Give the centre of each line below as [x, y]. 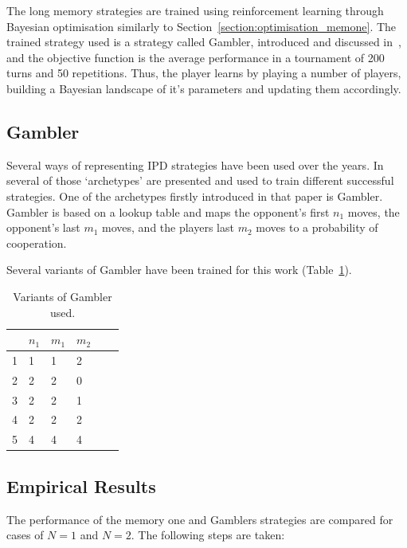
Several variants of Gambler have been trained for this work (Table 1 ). [179, 270]
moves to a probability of [317, 227]
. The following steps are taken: [208, 535]
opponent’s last [43, 227]
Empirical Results [81, 485]
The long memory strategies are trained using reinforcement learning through [195, 10]
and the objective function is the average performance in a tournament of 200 [196, 57]
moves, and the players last [168, 227]
